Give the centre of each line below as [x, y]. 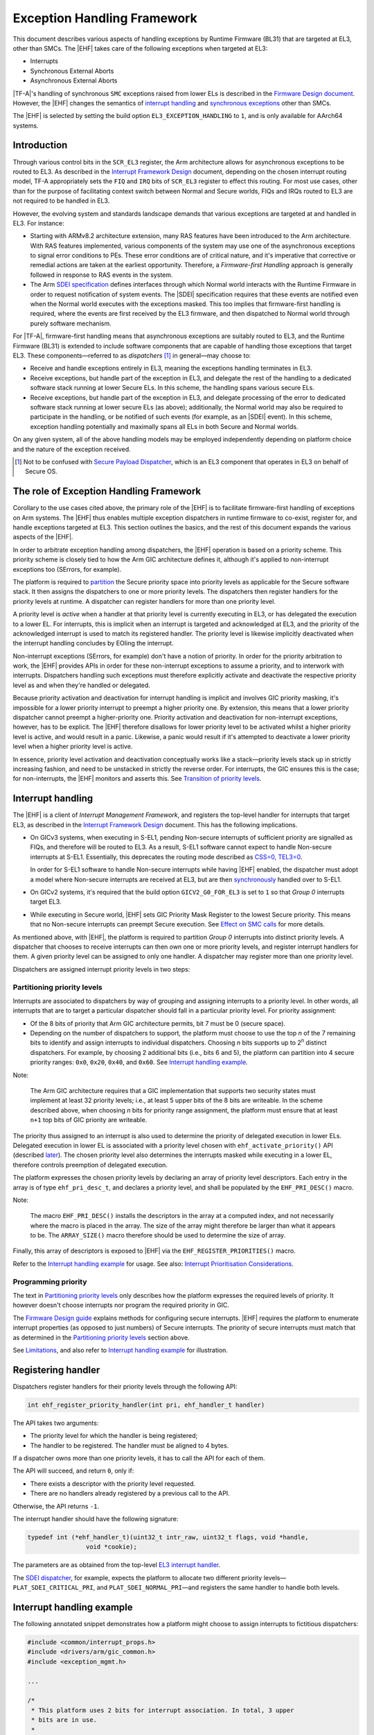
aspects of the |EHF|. [43, 537]
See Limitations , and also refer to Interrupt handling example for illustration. [121, 1350]
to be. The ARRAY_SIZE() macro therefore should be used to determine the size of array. [158, 1235]
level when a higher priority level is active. [73, 747]
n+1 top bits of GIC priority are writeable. [89, 1120]
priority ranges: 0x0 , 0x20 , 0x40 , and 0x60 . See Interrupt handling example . [139, 1063]
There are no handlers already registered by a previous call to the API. [130, 1493]
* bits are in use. [64, 1720]
